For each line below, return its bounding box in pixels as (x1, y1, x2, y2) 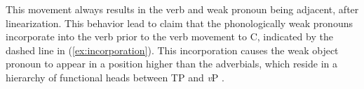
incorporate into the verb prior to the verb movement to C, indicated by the (6, 29, 333, 44)
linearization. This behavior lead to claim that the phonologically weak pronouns (6, 15, 353, 30)
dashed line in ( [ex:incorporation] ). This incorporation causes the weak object (6, 42, 339, 57)
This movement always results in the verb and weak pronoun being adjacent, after (6, 2, 359, 16)
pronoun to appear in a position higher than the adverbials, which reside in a (6, 56, 337, 71)
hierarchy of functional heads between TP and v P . (6, 70, 224, 84)
